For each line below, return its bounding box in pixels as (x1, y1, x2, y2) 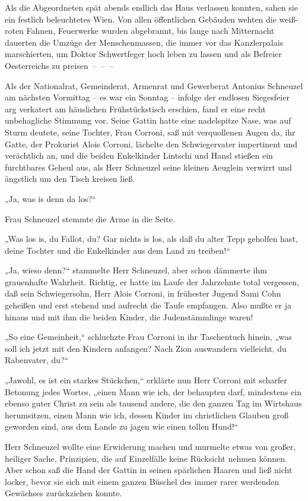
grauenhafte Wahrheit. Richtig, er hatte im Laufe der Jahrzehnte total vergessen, (5, 275, 300, 288)
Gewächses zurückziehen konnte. (5, 487, 122, 499)
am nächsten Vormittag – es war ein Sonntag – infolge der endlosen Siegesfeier (5, 91, 290, 103)
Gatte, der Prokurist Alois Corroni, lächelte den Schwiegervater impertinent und (5, 137, 298, 150)
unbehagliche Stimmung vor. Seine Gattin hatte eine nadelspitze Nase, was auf (5, 114, 291, 127)
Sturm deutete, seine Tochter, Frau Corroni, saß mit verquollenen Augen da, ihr (5, 125, 296, 138)
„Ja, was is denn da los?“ (5, 192, 96, 204)
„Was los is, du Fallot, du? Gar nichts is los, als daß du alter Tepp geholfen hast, (5, 232, 298, 245)
